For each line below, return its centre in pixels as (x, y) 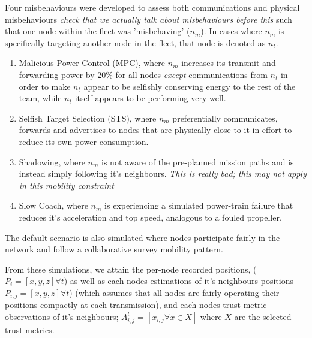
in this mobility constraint (66, 185)
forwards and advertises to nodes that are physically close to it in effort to (155, 130)
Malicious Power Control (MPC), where (92, 63)
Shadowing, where (52, 162)
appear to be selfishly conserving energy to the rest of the (190, 86)
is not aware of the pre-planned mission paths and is (198, 162)
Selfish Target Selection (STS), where (88, 118)
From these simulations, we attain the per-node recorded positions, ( (131, 269)
